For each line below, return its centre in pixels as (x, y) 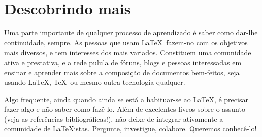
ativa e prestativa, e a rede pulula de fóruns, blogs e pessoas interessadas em (123, 62)
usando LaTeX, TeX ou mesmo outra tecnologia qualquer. (95, 82)
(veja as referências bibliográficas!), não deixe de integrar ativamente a (114, 119)
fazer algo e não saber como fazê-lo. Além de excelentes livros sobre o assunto (125, 109)
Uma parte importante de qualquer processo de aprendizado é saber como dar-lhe (131, 33)
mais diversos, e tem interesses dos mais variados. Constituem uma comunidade (128, 52)
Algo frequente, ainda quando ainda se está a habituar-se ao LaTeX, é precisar (126, 99)
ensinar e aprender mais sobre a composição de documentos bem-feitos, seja (122, 72)
